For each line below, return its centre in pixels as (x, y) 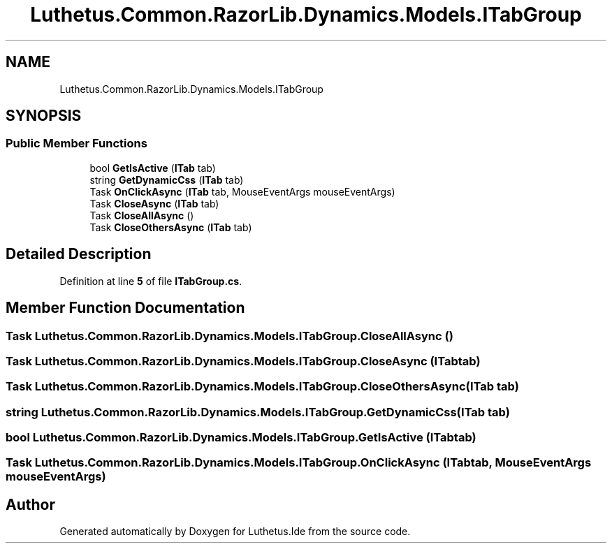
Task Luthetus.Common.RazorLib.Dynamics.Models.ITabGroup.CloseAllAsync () (229, 336)
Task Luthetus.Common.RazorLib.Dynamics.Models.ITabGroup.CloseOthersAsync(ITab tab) (262, 387)
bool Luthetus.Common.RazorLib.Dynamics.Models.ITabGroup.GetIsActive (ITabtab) (241, 437)
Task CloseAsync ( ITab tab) (154, 203)
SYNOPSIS (44, 116)
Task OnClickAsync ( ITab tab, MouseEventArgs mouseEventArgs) (242, 191)
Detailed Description (79, 254)
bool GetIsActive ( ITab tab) (153, 168)
